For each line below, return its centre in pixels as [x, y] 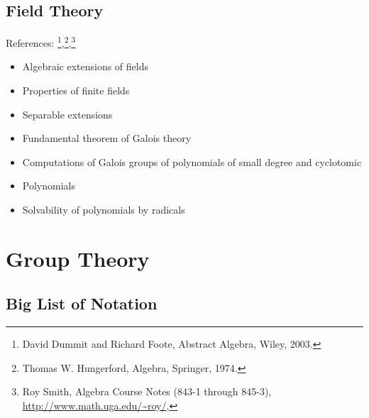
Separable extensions [67, 114]
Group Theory [78, 258]
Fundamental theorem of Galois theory [107, 138]
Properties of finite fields [76, 90]
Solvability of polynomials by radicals [104, 210]
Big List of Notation [82, 303]
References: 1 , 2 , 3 [41, 42]
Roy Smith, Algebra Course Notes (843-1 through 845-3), [147, 391]
